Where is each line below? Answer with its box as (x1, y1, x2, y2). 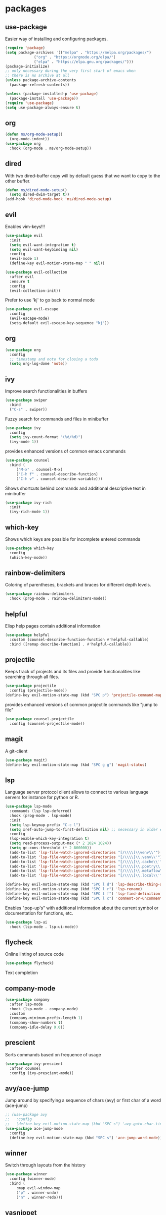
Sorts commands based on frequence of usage (5, 1051, 101, 1057)
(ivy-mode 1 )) (9, 439, 39, 444)
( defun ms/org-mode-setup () (5, 132, 63, 137)
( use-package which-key (5, 546, 54, 551)
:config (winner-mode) (9, 1176, 56, 1181)
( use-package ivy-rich (5, 500, 52, 505)
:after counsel (9, 1066, 41, 1071)
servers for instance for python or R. (5, 794, 79, 801)
